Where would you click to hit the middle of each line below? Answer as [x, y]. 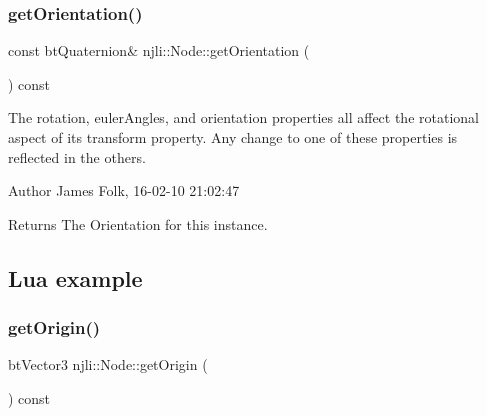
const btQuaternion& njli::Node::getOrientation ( [159, 50]
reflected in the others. [77, 156]
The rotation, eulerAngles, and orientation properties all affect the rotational [243, 117]
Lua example [75, 277]
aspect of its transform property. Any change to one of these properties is [233, 137]
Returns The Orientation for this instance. [138, 223]
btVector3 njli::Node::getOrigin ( [108, 364]
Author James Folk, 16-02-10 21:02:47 [124, 190]
